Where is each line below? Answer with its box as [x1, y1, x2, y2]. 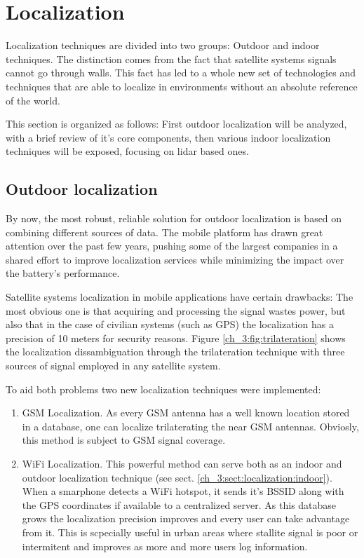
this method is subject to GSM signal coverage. [22, 433, 226, 447]
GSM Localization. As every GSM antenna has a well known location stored [22, 405, 350, 420]
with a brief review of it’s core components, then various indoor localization [6, 130, 331, 144]
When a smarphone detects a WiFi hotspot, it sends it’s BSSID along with [22, 484, 344, 498]
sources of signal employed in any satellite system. [6, 358, 221, 373]
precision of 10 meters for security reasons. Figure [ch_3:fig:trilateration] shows [6, 330, 346, 345]
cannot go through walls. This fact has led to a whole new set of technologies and [6, 65, 356, 80]
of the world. [6, 93, 60, 107]
